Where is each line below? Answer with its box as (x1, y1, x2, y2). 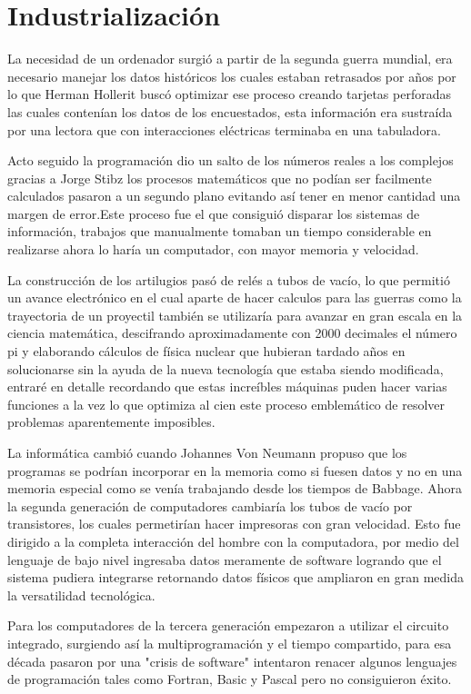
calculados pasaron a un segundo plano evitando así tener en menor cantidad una (7, 186, 461, 205)
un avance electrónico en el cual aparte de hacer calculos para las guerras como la (7, 288, 462, 307)
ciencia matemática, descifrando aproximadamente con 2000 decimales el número (7, 323, 457, 342)
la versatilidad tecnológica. (7, 585, 155, 604)
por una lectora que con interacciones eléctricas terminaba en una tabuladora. (7, 120, 441, 139)
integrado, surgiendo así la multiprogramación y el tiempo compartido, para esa (7, 633, 452, 652)
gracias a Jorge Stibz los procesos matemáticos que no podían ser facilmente (7, 168, 432, 187)
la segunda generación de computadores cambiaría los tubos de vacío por (7, 496, 413, 515)
